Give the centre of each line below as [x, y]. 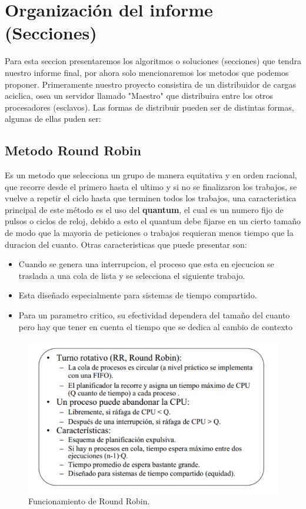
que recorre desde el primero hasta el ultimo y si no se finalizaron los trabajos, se [151, 186]
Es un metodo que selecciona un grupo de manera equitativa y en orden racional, [151, 175]
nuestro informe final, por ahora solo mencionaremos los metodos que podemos [147, 72]
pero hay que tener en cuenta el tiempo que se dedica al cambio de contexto [156, 326]
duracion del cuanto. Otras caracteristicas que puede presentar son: [126, 244]
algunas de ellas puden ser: [53, 119]
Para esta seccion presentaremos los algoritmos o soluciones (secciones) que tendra [153, 61]
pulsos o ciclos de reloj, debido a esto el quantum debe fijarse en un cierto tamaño [153, 221]
